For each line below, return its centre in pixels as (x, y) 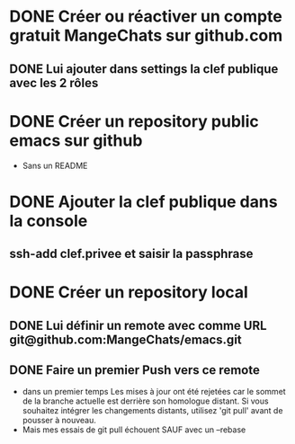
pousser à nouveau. (59, 421)
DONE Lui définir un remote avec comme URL (138, 325)
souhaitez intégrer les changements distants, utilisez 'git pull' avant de (152, 411)
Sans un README (55, 165)
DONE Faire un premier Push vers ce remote (135, 370)
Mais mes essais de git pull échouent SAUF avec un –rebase (134, 430)
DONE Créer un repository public (134, 121)
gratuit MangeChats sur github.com (146, 36)
